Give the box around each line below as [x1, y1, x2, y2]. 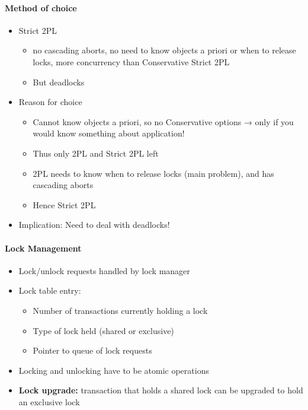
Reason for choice [18, 96, 82, 108]
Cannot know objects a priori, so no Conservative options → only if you [33, 115, 294, 128]
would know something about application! [33, 127, 185, 139]
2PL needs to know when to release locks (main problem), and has [33, 167, 274, 179]
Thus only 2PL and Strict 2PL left [33, 147, 159, 159]
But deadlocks [33, 75, 85, 88]
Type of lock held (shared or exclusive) [33, 324, 174, 336]
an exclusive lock [18, 395, 80, 408]
